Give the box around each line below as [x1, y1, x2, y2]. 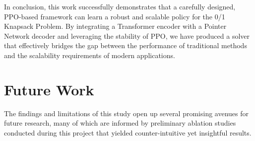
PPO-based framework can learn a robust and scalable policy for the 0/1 [4, 11, 225, 21]
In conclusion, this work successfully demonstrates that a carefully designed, [4, 1, 236, 11]
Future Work [4, 79, 94, 99]
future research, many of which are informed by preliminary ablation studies [4, 118, 236, 128]
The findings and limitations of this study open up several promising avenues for [4, 108, 249, 118]
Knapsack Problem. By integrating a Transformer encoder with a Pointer [4, 21, 227, 31]
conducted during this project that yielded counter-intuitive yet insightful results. [4, 127, 252, 138]
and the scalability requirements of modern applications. [4, 50, 175, 60]
